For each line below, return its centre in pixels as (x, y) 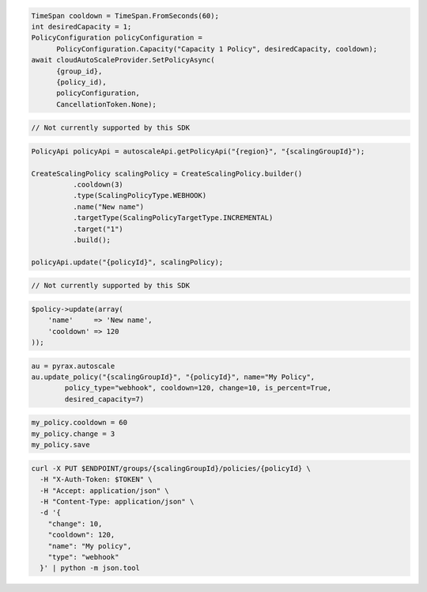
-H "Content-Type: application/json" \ (117, 501)
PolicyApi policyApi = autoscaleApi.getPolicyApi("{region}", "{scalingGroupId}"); (198, 151)
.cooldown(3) (98, 185)
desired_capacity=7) (104, 399)
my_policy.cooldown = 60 (79, 423)
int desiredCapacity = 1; (81, 27)
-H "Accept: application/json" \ (104, 490)
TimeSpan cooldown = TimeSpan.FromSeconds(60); (125, 15)
